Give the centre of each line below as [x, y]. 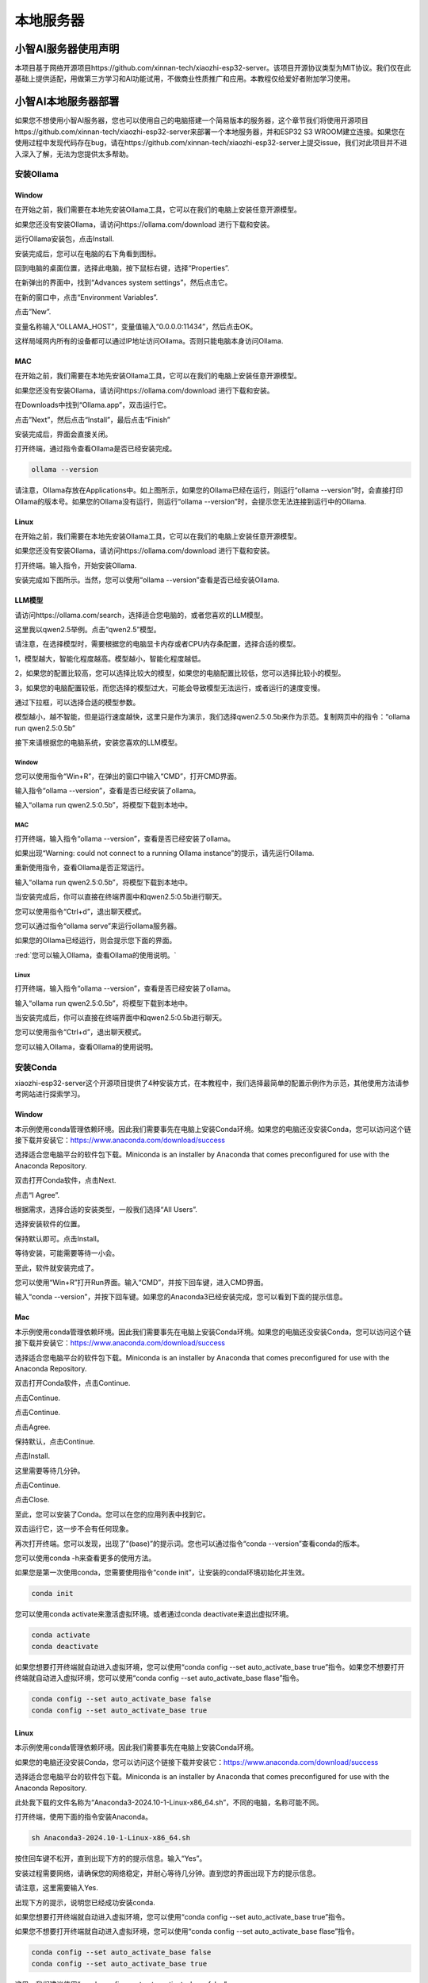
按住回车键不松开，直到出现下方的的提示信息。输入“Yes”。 [111, 1858]
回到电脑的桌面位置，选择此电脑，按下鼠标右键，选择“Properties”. [122, 268]
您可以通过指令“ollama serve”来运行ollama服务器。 [98, 926]
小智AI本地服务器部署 [67, 102]
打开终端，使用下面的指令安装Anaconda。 [83, 1817]
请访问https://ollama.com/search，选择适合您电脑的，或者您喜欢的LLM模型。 [141, 615]
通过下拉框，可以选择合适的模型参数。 [77, 702]
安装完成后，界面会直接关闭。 [63, 434]
